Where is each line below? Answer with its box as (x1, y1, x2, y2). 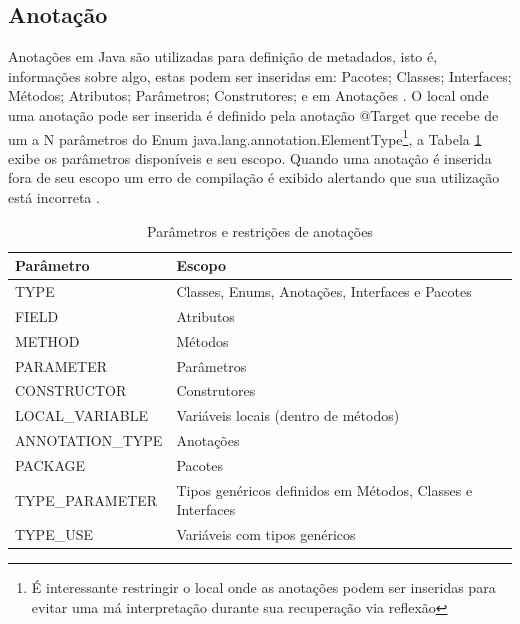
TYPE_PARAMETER (15, 489, 158, 510)
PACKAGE (15, 454, 86, 475)
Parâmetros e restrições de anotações (147, 220, 373, 241)
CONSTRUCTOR (15, 380, 127, 401)
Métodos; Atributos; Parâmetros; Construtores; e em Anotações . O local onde (8, 85, 489, 106)
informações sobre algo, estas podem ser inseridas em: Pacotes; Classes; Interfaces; (8, 65, 512, 86)
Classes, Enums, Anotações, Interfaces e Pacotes (176, 281, 472, 302)
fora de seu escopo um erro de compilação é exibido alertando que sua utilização (8, 167, 500, 188)
